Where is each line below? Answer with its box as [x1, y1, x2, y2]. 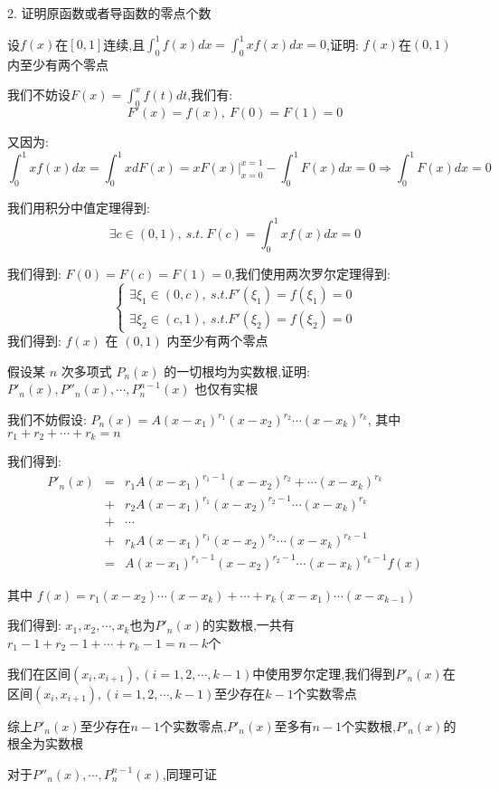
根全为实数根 [7, 734, 83, 753]
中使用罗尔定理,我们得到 [252, 663, 396, 682]
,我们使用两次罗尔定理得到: [231, 264, 391, 283]
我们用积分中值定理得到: [7, 198, 150, 217]
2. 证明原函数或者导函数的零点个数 [7, 4, 212, 22]
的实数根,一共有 [202, 615, 295, 634]
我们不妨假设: [7, 410, 87, 428]
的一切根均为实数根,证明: [164, 361, 311, 380]
